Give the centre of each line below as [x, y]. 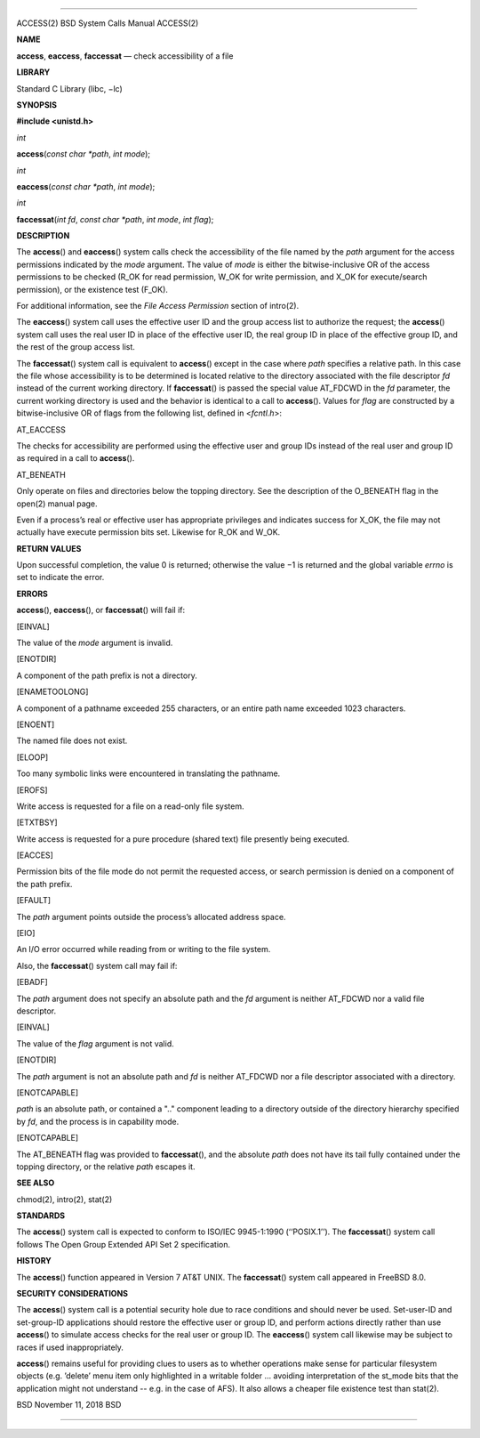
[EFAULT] [34, 901]
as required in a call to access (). [76, 458]
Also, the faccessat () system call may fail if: [97, 965]
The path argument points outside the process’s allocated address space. [151, 917]
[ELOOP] [32, 757]
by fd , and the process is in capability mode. [98, 1121]
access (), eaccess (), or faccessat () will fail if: [101, 610]
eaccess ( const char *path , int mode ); [86, 186]
